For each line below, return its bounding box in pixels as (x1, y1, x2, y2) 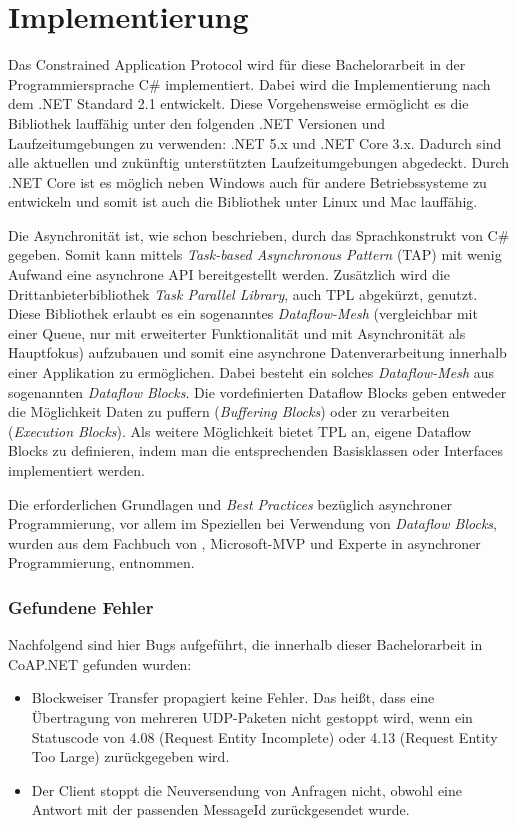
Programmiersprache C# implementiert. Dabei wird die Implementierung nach (8, 73, 491, 94)
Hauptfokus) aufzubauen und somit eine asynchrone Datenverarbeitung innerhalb (8, 342, 507, 363)
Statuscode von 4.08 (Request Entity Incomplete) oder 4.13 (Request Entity (31, 726, 498, 747)
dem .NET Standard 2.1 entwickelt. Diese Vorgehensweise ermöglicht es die (8, 93, 469, 114)
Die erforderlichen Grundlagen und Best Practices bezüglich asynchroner (8, 493, 453, 514)
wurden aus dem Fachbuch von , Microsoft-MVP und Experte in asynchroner (8, 532, 481, 553)
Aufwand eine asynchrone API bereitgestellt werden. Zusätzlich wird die (8, 264, 450, 285)
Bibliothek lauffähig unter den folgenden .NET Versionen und (8, 112, 386, 133)
